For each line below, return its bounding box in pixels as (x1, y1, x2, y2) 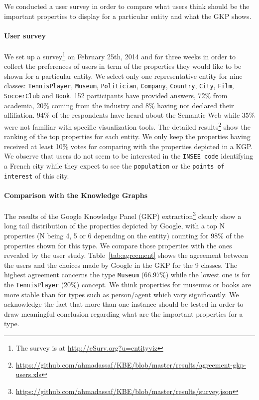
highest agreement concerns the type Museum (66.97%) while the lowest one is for (4, 269, 251, 280)
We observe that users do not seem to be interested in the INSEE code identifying (4, 151, 254, 161)
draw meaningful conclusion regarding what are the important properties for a (4, 308, 243, 319)
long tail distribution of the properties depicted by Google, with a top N (4, 220, 225, 231)
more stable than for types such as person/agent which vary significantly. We (4, 289, 239, 299)
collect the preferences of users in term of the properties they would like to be (4, 61, 242, 71)
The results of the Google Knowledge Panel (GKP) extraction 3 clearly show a (4, 209, 242, 221)
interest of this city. (4, 170, 69, 181)
